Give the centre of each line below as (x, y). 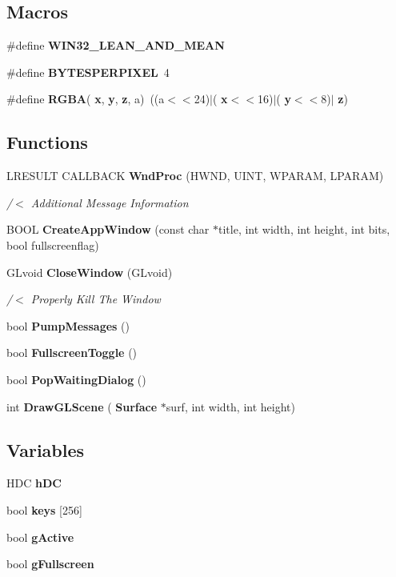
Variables (46, 449)
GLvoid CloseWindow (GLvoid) (90, 272)
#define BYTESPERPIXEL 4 (88, 72)
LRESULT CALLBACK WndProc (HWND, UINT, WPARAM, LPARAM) (195, 176)
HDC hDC (34, 483)
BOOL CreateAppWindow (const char (108, 229)
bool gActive (40, 537)
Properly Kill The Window (96, 299)
